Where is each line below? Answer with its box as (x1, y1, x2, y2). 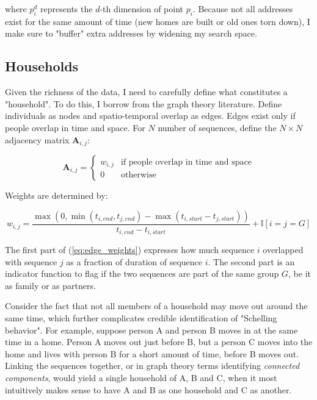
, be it (288, 267, 312, 280)
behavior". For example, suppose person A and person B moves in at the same (5, 323, 298, 336)
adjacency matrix (5, 133, 70, 146)
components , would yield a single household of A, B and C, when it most (5, 371, 277, 384)
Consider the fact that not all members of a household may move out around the (5, 299, 308, 312)
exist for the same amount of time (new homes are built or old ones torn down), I (5, 15, 310, 27)
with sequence (5, 255, 57, 268)
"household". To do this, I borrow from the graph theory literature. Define (5, 97, 282, 110)
